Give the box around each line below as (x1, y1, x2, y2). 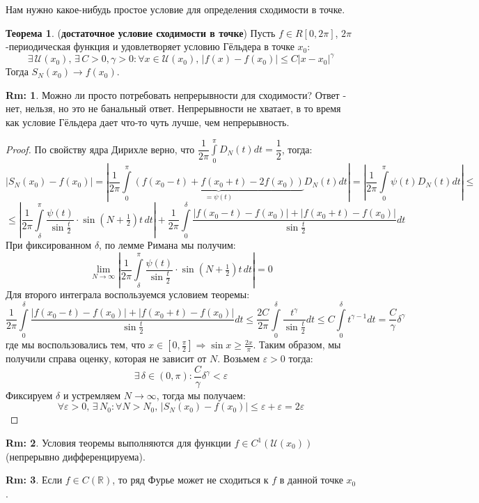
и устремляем (63, 387, 121, 402)
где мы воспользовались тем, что (6, 337, 146, 352)
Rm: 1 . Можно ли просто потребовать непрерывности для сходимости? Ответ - (6, 87, 347, 102)
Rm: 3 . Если (6, 472, 63, 487)
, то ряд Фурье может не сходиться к (112, 472, 269, 487)
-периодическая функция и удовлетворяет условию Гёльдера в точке (6, 39, 295, 54)
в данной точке (279, 472, 343, 487)
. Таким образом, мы (253, 337, 341, 352)
